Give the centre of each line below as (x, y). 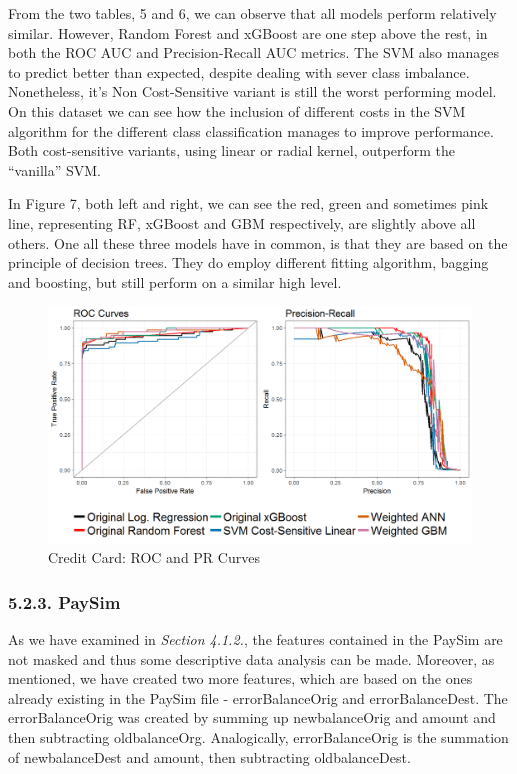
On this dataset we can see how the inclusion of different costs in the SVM (237, 110)
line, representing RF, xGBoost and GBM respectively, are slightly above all (242, 222)
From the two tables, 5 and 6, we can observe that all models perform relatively (252, 13)
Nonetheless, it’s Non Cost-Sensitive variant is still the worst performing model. (252, 91)
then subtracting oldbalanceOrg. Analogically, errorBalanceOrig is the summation (258, 736)
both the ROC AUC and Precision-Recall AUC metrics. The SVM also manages (253, 52)
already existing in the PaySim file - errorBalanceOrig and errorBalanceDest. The (258, 697)
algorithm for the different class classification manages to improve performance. (251, 130)
